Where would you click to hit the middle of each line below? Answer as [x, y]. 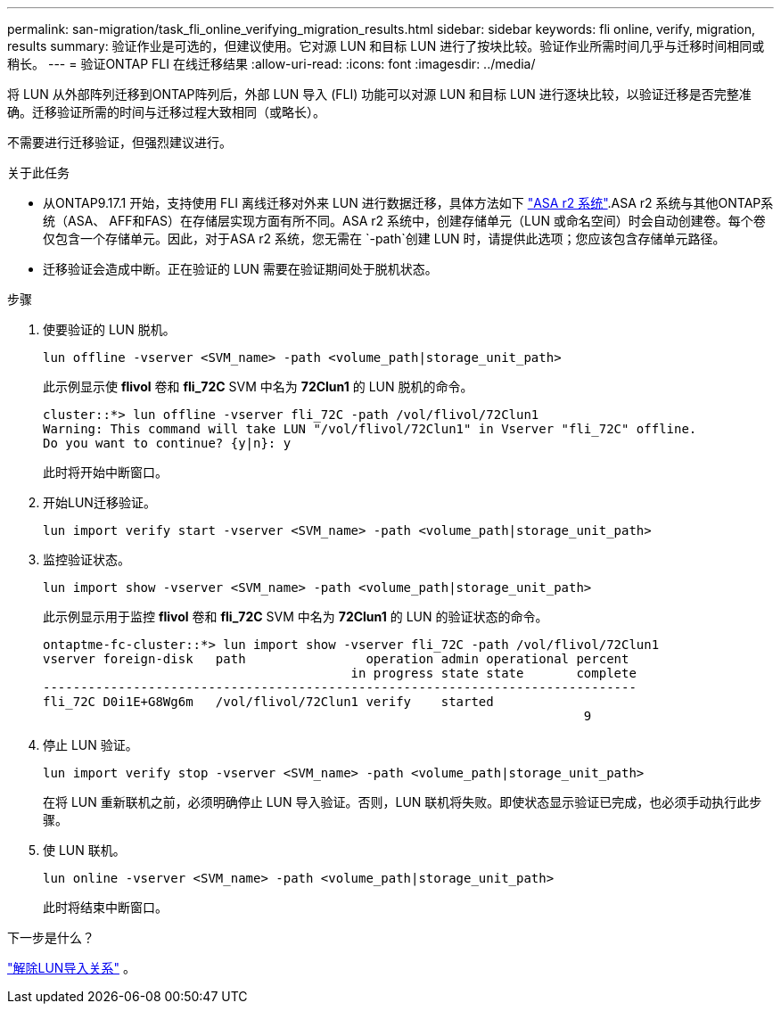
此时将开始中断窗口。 [105, 472]
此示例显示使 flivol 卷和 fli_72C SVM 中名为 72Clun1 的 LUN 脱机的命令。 [258, 386]
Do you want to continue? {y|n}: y [167, 443]
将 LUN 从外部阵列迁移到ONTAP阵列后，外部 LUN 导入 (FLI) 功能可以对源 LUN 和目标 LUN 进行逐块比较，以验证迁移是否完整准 [379, 94]
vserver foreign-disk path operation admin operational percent [336, 659]
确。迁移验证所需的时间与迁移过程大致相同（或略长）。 [166, 112]
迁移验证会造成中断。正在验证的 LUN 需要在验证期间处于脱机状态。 [240, 269]
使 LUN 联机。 [84, 850]
